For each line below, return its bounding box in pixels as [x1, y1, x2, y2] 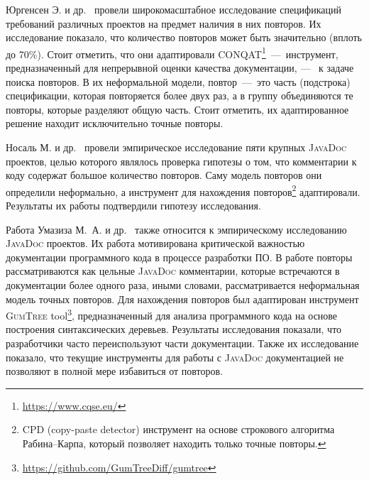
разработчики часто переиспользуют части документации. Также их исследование [6, 336, 359, 351]
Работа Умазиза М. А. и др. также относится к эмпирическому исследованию [6, 222, 347, 236]
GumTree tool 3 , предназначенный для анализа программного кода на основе [6, 306, 338, 322]
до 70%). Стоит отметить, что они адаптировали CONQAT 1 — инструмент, [6, 44, 338, 61]
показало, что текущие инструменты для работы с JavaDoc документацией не [6, 349, 344, 364]
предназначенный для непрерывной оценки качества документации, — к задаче [6, 60, 354, 75]
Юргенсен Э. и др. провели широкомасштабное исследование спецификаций [6, 2, 341, 16]
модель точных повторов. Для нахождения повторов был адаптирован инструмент [6, 291, 359, 306]
